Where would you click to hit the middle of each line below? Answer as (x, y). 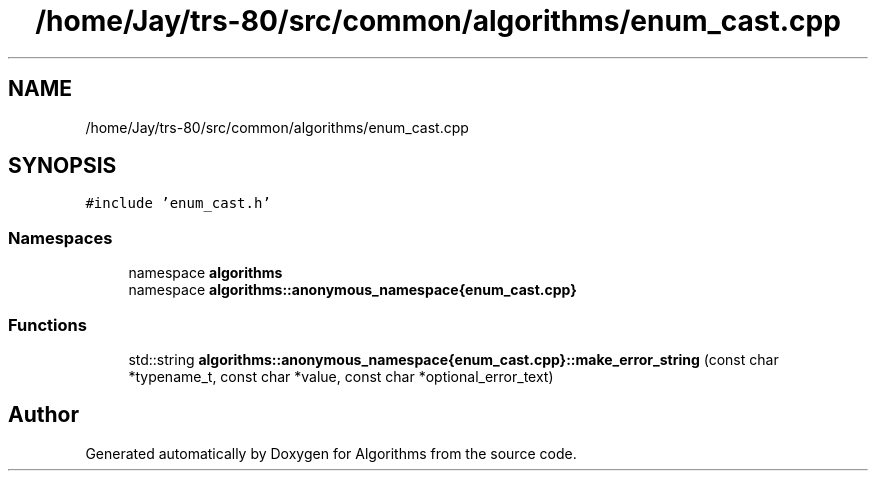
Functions (47, 324)
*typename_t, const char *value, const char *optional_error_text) (341, 376)
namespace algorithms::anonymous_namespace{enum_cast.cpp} (352, 290)
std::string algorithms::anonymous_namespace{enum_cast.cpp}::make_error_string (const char (453, 359)
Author (43, 415)
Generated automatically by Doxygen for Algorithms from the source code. (331, 453)
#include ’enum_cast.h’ (178, 203)
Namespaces (60, 237)
